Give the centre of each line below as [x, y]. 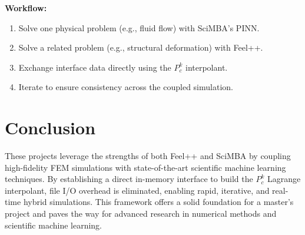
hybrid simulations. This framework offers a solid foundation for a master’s [158, 202]
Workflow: [26, 8]
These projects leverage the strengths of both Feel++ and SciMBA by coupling [148, 156]
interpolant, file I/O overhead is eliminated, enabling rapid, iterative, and [137, 190]
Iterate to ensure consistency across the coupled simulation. [126, 87]
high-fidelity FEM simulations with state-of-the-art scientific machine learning [145, 167]
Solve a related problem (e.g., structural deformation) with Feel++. [141, 47]
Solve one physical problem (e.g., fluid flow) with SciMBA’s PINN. [139, 27]
